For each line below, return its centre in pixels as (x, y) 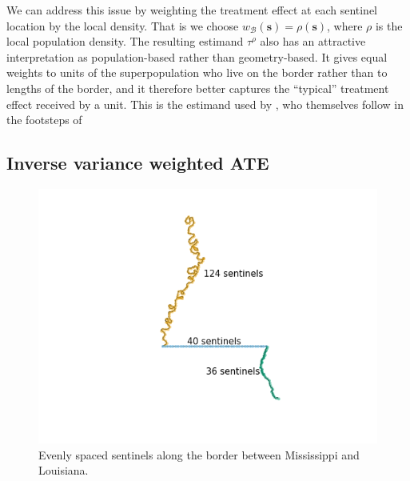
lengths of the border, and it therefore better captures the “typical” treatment (198, 88)
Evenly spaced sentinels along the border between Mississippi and (199, 454)
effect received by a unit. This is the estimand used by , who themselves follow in (205, 104)
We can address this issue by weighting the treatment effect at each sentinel (192, 10)
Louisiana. (64, 470)
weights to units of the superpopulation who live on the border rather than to (197, 72)
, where (344, 25)
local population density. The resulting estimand (125, 41)
